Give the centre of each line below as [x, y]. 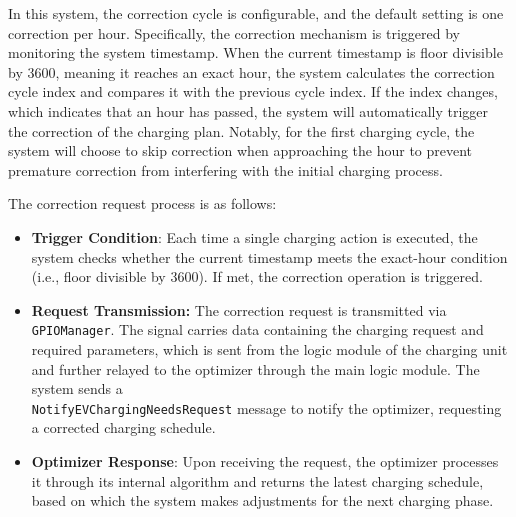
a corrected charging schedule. [123, 427]
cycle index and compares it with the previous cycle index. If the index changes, [253, 91]
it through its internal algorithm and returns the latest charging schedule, [257, 480]
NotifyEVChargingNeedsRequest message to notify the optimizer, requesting [266, 407]
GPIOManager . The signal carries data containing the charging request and [257, 329]
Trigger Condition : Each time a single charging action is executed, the [254, 236]
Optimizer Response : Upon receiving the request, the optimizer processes [265, 461]
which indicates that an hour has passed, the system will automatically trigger [248, 110]
